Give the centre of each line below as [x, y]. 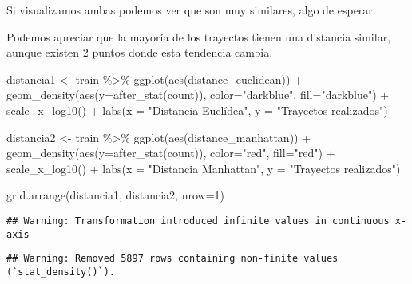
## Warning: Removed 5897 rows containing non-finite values [172, 259]
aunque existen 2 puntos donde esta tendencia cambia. [140, 52]
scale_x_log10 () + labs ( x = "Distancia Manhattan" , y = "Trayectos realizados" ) [204, 168]
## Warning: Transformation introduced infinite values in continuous [198, 221]
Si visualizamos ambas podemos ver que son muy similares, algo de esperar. [191, 10]
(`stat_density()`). [61, 272]
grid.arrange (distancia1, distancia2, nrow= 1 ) [116, 195]
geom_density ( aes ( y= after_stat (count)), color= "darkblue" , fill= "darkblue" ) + [198, 95]
